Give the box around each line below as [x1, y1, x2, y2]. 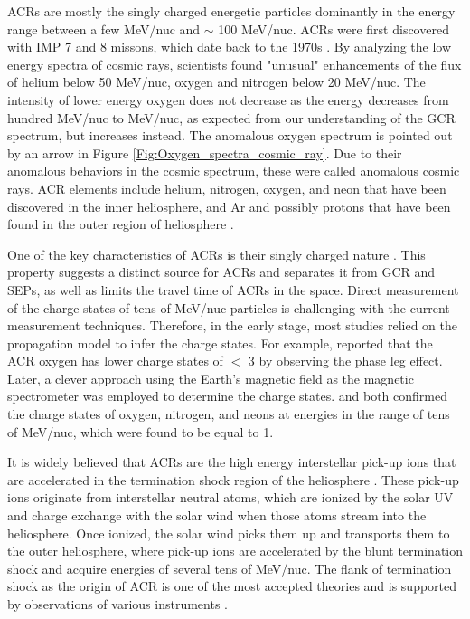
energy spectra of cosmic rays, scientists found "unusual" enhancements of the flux [7, 54, 462, 73]
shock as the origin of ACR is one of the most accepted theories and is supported [7, 576, 457, 595]
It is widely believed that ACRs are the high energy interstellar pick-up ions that [7, 452, 456, 471]
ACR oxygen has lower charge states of [7, 351, 223, 370]
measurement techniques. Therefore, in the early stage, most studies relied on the [7, 316, 457, 335]
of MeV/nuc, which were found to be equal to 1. [7, 422, 274, 441]
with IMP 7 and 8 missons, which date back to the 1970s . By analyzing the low [7, 37, 452, 56]
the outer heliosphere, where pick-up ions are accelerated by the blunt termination [7, 541, 463, 560]
